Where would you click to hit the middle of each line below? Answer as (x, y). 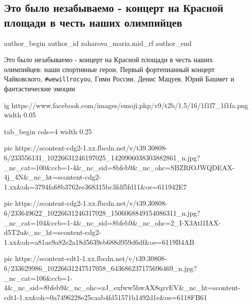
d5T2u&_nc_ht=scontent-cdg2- (53, 232)
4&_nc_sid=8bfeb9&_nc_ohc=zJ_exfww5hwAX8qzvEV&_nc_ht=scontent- (122, 287)
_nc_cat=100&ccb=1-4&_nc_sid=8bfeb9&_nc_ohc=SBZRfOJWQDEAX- (119, 167)
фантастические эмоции (40, 89)
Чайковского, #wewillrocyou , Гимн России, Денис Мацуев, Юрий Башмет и (119, 79)
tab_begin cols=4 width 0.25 (48, 131)
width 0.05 (20, 115)
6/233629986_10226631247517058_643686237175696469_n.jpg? (100, 268)
